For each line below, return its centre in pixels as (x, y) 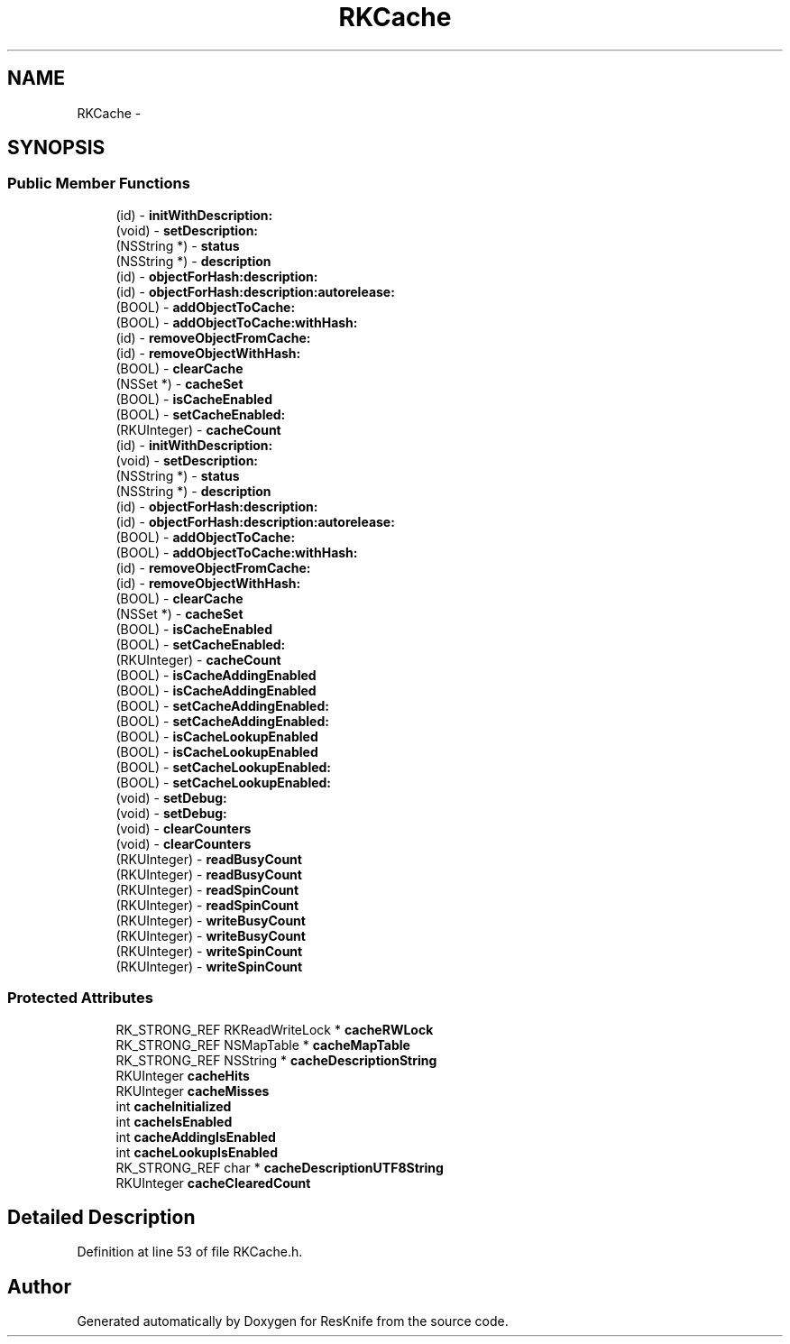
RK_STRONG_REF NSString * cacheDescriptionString (276, 1060)
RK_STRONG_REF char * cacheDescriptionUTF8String (280, 1167)
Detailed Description (101, 1217)
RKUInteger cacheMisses (193, 1091)
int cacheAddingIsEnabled (196, 1137)
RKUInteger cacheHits (183, 1075)
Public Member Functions (99, 184)
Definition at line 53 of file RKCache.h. (190, 1252)
